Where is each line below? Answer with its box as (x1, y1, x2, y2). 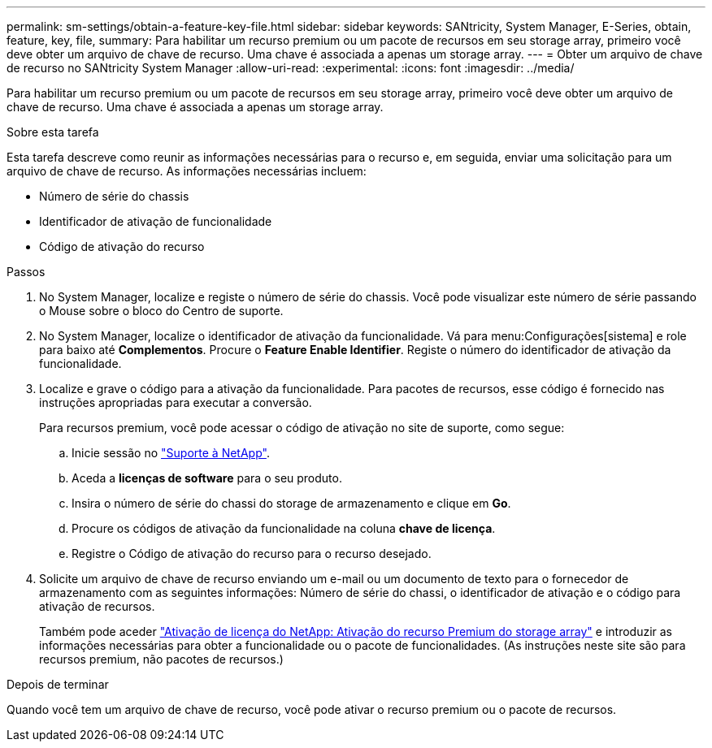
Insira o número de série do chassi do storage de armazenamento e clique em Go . (72, 496, 511, 510)
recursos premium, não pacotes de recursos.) (39, 652, 284, 666)
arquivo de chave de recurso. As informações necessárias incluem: (7, 164, 367, 178)
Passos (7, 265, 46, 279)
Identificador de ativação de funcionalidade (39, 214, 272, 228)
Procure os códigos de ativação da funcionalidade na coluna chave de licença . (72, 521, 496, 535)
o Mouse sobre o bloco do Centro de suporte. (39, 304, 284, 318)
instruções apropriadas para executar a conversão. (39, 396, 312, 409)
